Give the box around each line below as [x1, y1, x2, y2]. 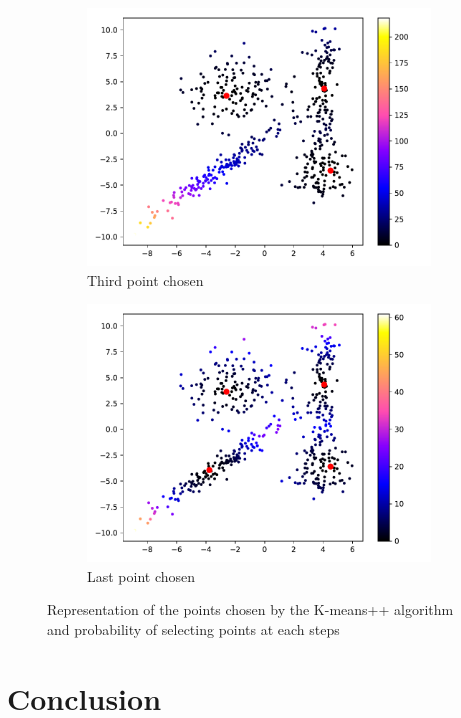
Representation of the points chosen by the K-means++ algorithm [47, 599, 454, 620]
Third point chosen [87, 269, 204, 290]
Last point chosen [87, 565, 196, 586]
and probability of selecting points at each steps [47, 618, 340, 639]
